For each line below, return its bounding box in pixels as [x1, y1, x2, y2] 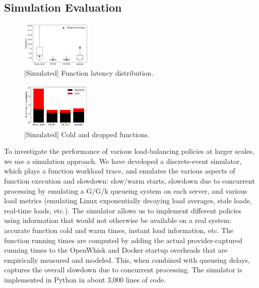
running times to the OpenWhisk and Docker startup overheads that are [4, 245, 228, 255]
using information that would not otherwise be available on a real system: [4, 215, 232, 225]
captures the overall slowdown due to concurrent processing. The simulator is [4, 264, 242, 275]
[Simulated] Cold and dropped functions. [24, 129, 150, 139]
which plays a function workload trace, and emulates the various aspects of [4, 165, 235, 176]
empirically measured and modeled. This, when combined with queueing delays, [4, 254, 250, 265]
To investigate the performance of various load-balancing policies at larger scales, [4, 146, 254, 156]
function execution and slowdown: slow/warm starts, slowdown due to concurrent [4, 176, 255, 186]
